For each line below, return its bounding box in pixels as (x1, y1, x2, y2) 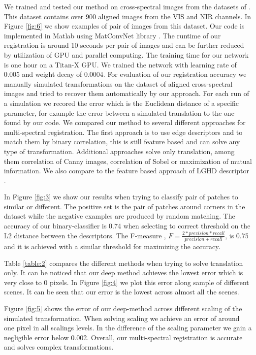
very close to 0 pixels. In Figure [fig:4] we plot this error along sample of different (4, 277, 249, 287)
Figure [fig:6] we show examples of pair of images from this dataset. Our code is (4, 21, 245, 31)
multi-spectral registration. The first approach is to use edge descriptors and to (4, 127, 243, 137)
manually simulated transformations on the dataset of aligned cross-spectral (4, 78, 233, 89)
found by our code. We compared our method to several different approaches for (4, 117, 246, 128)
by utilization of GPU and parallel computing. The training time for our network (4, 49, 249, 60)
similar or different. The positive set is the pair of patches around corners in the (4, 201, 245, 211)
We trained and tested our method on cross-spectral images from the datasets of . (4, 1, 251, 11)
